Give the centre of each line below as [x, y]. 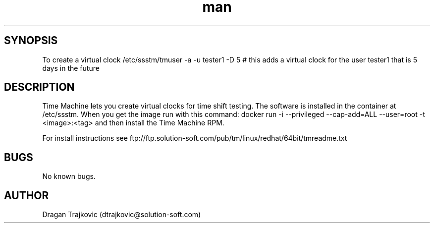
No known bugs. [69, 176]
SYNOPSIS [31, 41]
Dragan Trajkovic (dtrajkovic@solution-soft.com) [122, 215]
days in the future [71, 68]
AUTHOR [27, 195]
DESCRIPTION [39, 87]
